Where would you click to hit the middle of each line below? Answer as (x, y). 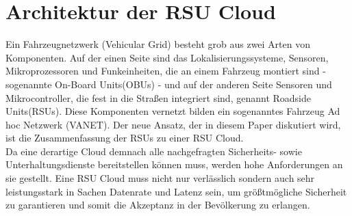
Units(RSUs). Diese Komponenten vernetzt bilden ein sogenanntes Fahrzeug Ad (173, 111)
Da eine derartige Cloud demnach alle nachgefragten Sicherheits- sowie (154, 151)
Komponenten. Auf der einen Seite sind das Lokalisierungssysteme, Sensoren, (167, 57)
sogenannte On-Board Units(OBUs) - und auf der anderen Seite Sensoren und (169, 84)
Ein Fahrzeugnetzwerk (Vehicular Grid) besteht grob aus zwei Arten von (158, 44)
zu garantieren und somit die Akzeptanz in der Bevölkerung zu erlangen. (158, 205)
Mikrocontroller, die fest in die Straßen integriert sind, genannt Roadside (158, 97)
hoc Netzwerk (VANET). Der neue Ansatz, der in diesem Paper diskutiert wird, (173, 124)
